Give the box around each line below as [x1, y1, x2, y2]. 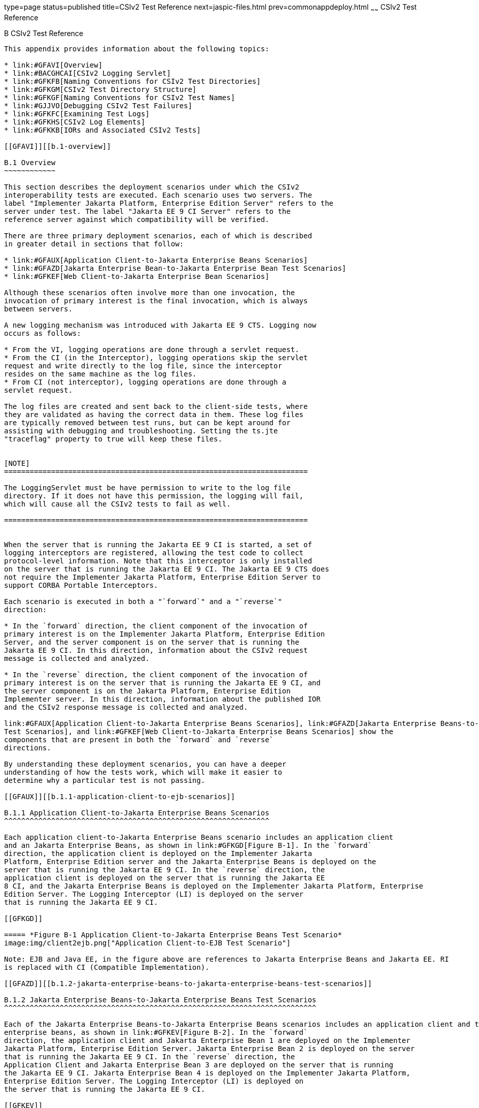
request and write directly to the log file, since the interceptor [4, 361, 282, 370]
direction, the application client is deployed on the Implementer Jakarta [4, 849, 312, 858]
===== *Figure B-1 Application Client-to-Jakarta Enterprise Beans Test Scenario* [4, 930, 342, 939]
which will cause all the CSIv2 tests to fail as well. [4, 499, 231, 508]
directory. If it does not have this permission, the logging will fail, [4, 491, 304, 500]
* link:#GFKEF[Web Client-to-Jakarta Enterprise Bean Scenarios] [4, 272, 269, 280]
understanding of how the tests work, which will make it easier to [4, 768, 282, 776]
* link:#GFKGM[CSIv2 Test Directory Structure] [4, 85, 197, 93]
